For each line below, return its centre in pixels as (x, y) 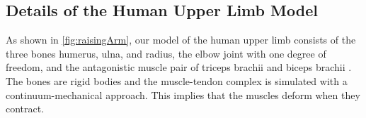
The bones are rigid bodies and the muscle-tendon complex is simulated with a (177, 80)
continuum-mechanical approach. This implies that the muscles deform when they (183, 94)
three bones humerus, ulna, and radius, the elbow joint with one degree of (166, 53)
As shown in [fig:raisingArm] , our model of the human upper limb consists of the (181, 40)
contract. (25, 109)
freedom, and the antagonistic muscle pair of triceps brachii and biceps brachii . (179, 67)
